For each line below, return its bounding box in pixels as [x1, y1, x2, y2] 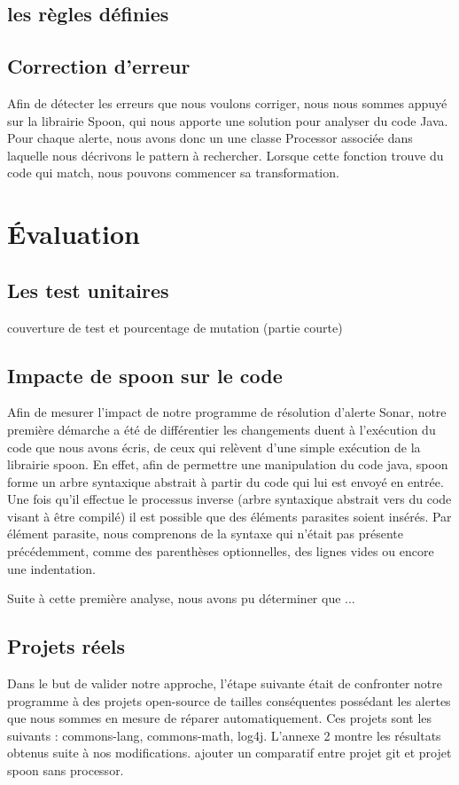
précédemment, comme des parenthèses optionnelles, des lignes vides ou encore [7, 542, 434, 561]
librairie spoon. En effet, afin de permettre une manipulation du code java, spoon [7, 455, 448, 474]
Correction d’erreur [7, 52, 191, 80]
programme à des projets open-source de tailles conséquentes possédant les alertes [7, 691, 451, 710]
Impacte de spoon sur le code [7, 361, 283, 389]
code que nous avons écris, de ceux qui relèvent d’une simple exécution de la [7, 437, 421, 456]
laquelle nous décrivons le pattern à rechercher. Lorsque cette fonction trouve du [7, 145, 444, 164]
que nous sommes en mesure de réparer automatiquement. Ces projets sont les [7, 709, 432, 727]
